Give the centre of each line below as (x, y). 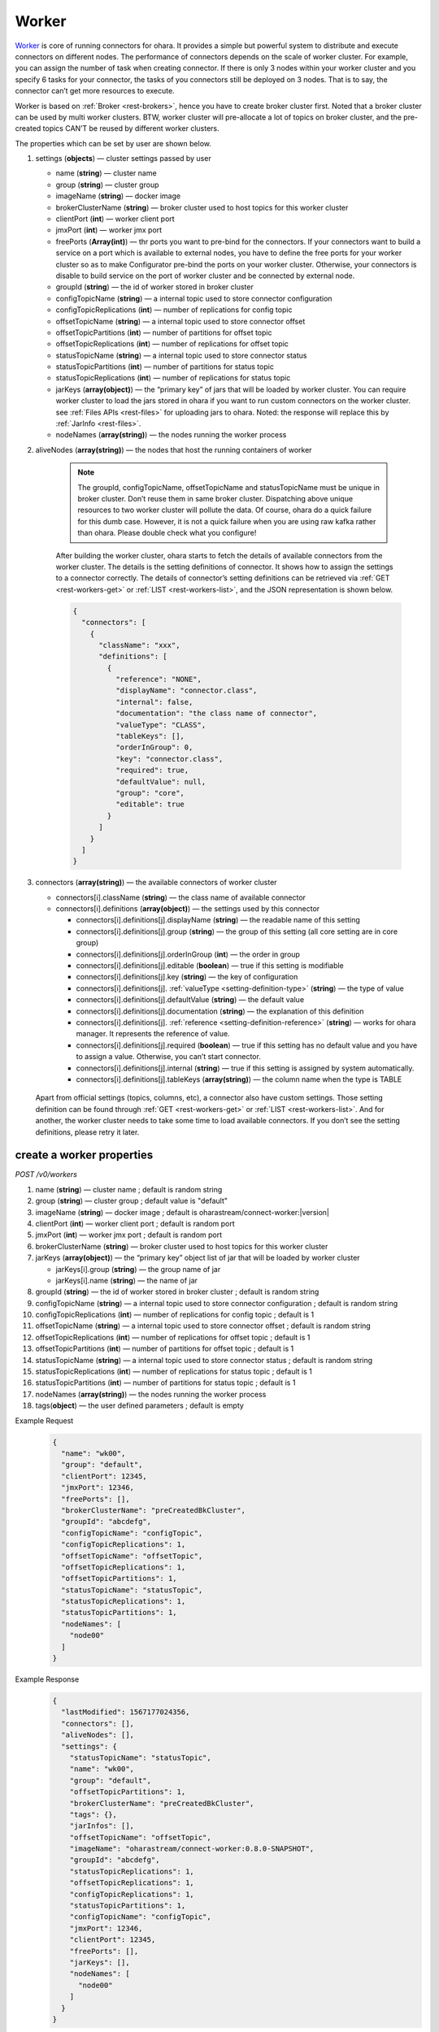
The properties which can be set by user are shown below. (113, 143)
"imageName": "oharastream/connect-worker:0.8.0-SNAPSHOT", (192, 1849)
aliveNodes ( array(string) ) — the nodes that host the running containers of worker (174, 449)
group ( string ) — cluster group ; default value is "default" (131, 1201)
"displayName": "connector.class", (186, 690)
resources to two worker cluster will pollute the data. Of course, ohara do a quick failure (225, 510)
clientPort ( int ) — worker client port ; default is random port (135, 1223)
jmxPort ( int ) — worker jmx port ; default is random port (129, 1235)
